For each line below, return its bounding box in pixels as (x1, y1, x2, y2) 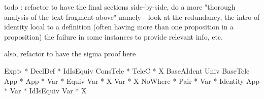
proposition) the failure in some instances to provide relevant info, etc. (4, 31, 223, 42)
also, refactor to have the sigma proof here (4, 48, 136, 59)
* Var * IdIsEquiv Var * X (4, 85, 87, 96)
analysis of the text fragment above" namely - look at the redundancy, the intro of (4, 11, 260, 22)
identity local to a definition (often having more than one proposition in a (4, 21, 234, 32)
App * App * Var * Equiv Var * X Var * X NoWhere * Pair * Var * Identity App (4, 75, 260, 86)
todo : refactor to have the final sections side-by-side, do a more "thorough (4, 2, 236, 12)
